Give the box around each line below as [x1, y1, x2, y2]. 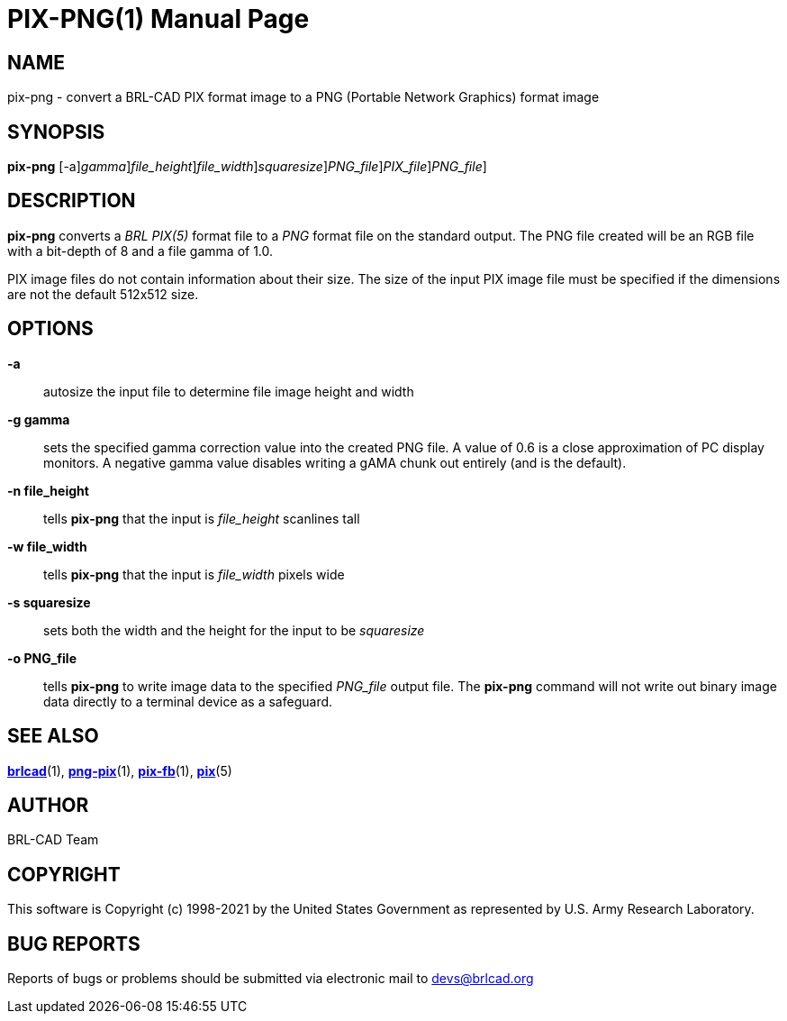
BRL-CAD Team [7, 832, 99, 848]
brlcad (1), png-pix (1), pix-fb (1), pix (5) [7, 762, 232, 779]
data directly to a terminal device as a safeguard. [43, 693, 333, 709]
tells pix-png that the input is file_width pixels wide [43, 566, 345, 582]
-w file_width [7, 538, 87, 554]
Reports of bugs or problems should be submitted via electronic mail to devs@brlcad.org [7, 971, 534, 987]
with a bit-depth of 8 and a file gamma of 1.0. [7, 242, 274, 259]
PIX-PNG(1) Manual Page [7, 4, 310, 34]
